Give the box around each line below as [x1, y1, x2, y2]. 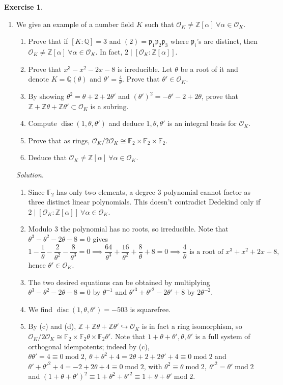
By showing [28, 91, 65, 101]
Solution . [16, 169, 44, 179]
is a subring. [90, 100, 129, 111]
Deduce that [28, 152, 67, 163]
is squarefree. [130, 303, 171, 314]
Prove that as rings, [28, 135, 90, 145]
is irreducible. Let [117, 63, 173, 74]
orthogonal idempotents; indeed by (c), [28, 341, 150, 351]
